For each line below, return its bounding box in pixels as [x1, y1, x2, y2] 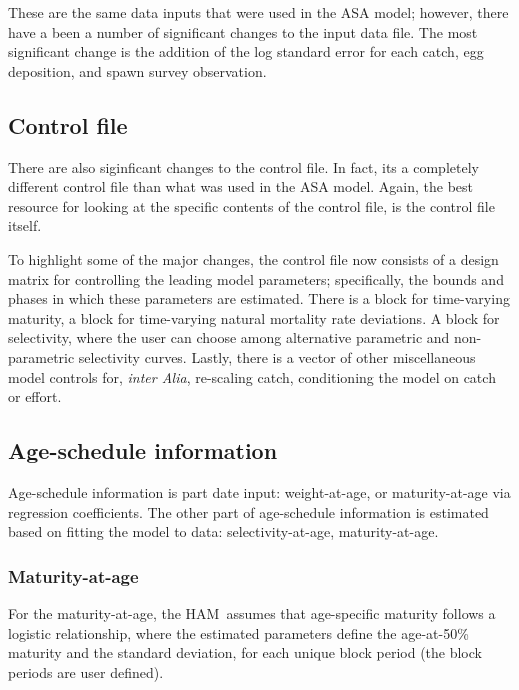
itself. [8, 215, 42, 236]
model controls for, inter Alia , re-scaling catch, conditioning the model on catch [8, 366, 496, 387]
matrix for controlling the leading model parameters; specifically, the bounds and [8, 268, 504, 289]
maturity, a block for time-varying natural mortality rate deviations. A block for [8, 307, 500, 328]
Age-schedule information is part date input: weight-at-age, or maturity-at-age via [8, 481, 511, 502]
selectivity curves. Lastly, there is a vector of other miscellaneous [78, 346, 476, 367]
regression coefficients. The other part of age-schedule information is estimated [8, 501, 489, 522]
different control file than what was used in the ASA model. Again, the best [8, 176, 474, 197]
